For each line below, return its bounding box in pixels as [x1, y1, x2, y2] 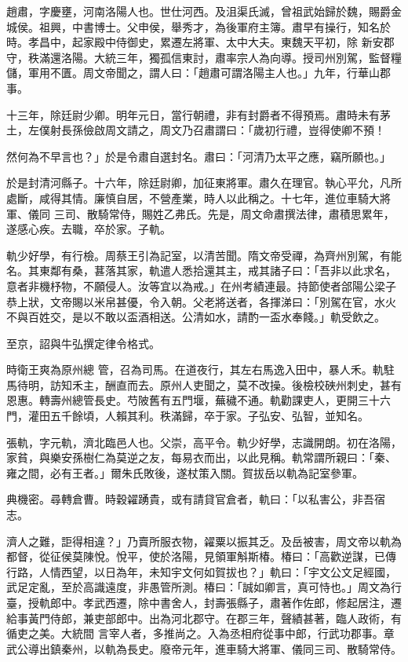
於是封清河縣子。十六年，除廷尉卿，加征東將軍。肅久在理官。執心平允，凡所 [6, 174, 402, 191]
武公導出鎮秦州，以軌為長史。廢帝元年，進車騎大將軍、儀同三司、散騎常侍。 [6, 640, 402, 657]
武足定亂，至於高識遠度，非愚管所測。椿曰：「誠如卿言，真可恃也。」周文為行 [6, 579, 402, 595]
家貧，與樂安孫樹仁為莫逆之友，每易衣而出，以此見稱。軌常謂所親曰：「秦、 [6, 449, 396, 466]
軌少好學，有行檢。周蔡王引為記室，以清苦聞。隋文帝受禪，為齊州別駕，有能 [6, 247, 402, 263]
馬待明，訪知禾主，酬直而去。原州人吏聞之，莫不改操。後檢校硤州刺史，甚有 [6, 376, 402, 393]
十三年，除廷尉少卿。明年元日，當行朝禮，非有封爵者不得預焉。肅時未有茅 [6, 106, 391, 123]
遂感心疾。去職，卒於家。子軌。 [6, 221, 171, 237]
